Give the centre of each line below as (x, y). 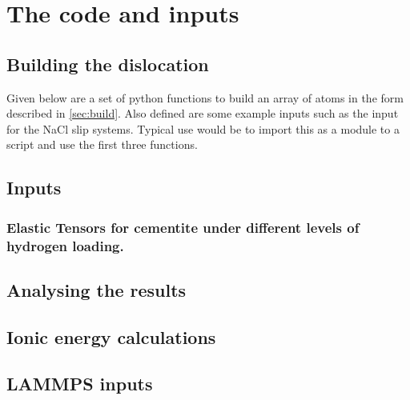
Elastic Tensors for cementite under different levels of (183, 227)
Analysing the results (96, 289)
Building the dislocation (108, 64)
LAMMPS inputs (80, 384)
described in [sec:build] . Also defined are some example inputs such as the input (203, 113)
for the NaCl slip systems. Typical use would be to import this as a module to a (203, 128)
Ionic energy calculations (111, 336)
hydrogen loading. (65, 245)
